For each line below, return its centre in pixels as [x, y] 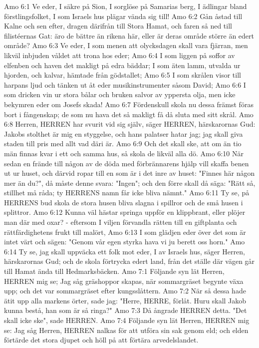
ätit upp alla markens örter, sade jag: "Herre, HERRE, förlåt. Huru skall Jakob [125, 300]
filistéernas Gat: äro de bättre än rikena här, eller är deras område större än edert [129, 35]
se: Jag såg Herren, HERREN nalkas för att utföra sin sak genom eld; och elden [126, 330]
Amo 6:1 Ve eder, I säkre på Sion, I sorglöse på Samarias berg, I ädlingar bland [126, 6]
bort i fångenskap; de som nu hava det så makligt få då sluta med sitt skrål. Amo [129, 114]
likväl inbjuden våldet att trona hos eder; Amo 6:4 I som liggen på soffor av [120, 55]
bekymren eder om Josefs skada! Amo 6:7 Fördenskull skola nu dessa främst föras [129, 104]
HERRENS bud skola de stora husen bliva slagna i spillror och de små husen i [124, 202]
